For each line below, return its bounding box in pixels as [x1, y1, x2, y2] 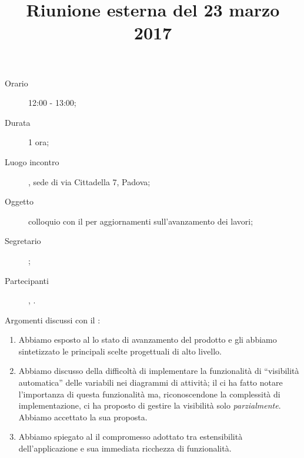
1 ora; [28, 136, 49, 148]
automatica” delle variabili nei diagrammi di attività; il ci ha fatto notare [18, 376, 283, 389]
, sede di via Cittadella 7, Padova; [28, 175, 151, 188]
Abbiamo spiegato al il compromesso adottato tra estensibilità [18, 430, 243, 443]
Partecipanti [5, 274, 49, 286]
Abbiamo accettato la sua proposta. [18, 410, 148, 423]
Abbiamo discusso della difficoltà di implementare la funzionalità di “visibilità [18, 365, 299, 377]
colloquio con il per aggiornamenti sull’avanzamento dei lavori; [28, 215, 253, 227]
